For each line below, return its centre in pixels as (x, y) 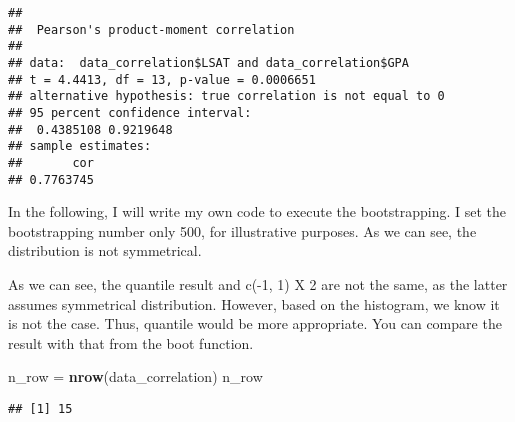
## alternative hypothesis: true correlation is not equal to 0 (226, 96)
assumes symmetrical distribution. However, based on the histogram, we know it (254, 303)
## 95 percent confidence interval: (130, 112)
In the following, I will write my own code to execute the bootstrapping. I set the (257, 211)
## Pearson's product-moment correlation (151, 29)
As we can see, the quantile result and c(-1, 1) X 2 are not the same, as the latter (258, 284)
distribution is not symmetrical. (105, 250)
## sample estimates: (80, 146)
